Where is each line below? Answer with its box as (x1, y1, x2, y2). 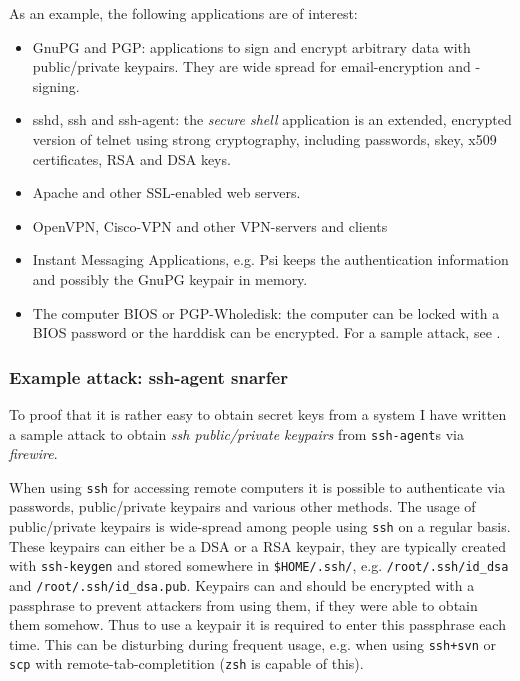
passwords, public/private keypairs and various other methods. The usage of (9, 496, 476, 517)
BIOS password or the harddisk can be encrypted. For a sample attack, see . (32, 322, 501, 343)
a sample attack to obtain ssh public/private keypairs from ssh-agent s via (9, 423, 464, 444)
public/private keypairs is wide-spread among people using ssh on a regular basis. (9, 516, 511, 537)
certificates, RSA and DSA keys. (32, 148, 231, 169)
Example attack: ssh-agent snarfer (9, 364, 288, 389)
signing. (32, 75, 80, 96)
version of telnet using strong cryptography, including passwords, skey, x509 (32, 128, 497, 149)
